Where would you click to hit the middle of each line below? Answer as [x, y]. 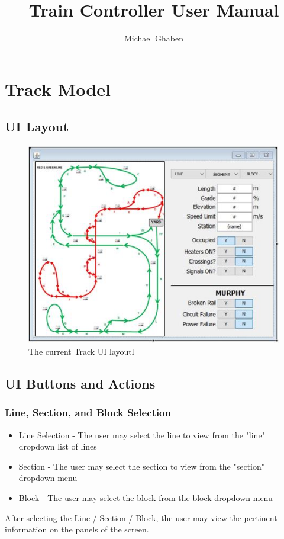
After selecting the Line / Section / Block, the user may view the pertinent [141, 517]
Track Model [58, 89]
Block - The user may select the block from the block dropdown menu [146, 497]
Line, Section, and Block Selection [88, 413]
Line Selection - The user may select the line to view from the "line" [142, 434]
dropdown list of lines [58, 446]
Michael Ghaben [154, 38]
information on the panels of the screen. [77, 529]
